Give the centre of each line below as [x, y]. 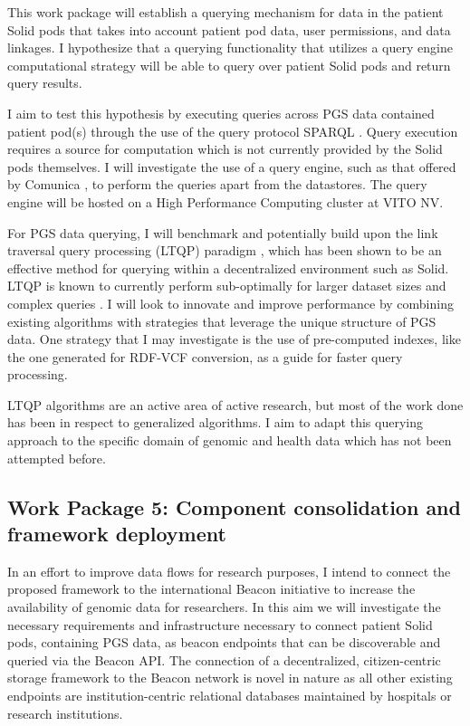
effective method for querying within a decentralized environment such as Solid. [228, 267]
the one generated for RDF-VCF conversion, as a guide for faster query [205, 356]
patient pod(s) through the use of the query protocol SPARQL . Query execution [233, 131]
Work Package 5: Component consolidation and [234, 506]
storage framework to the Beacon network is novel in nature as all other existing [230, 678]
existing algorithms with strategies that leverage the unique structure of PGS [222, 321]
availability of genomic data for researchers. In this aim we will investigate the [224, 607]
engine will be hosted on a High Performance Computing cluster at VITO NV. [225, 201]
